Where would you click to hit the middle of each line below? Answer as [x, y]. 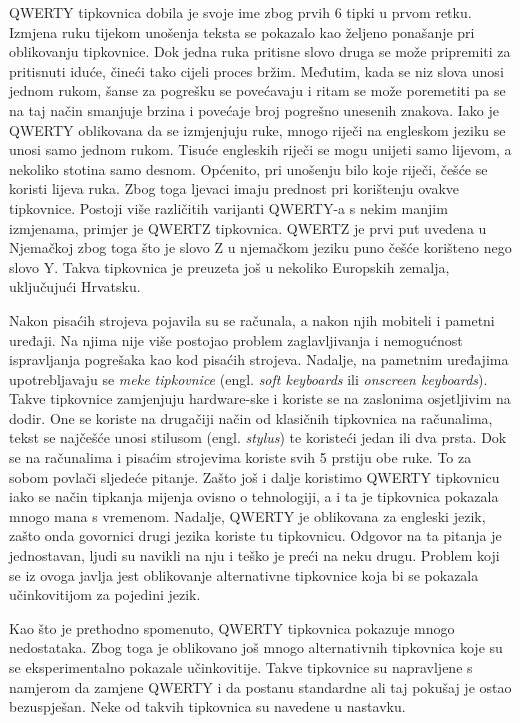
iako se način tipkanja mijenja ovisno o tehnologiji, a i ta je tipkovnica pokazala [254, 496]
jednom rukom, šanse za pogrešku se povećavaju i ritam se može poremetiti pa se [257, 90]
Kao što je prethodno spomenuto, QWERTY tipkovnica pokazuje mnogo [232, 627]
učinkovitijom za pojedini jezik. [105, 594]
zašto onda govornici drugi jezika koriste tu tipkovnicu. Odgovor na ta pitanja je [255, 535]
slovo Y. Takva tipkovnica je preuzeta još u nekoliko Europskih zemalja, [229, 266]
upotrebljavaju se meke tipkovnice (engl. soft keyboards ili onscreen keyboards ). [248, 378]
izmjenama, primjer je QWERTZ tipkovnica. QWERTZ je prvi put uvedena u [248, 227]
